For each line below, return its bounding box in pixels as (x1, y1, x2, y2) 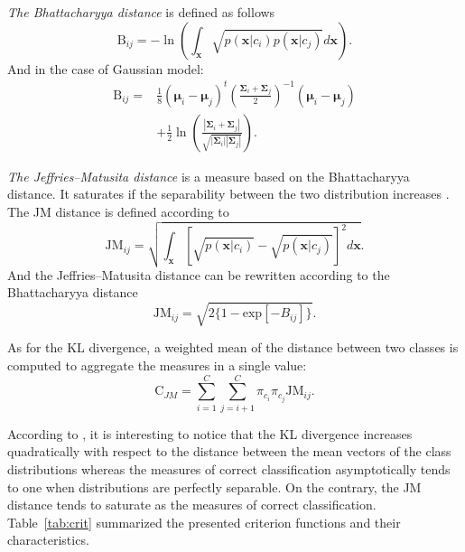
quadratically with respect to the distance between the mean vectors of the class (7, 442, 451, 461)
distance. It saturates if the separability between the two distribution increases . (7, 184, 450, 203)
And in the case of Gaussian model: (7, 59, 204, 78)
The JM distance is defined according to (7, 201, 229, 220)
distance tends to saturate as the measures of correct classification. (7, 495, 377, 514)
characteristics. (7, 530, 89, 549)
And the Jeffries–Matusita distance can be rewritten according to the (7, 265, 390, 284)
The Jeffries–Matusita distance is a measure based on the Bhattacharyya (7, 166, 410, 185)
